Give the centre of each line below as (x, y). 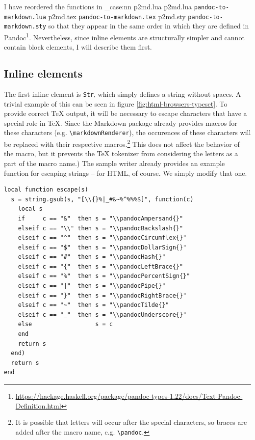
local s (30, 209)
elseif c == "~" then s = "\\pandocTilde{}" (93, 305)
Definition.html (38, 405)
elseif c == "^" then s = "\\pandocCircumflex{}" (102, 238)
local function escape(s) (46, 190)
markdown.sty (25, 27)
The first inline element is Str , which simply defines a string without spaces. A (123, 94)
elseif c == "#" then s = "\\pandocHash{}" (92, 257)
